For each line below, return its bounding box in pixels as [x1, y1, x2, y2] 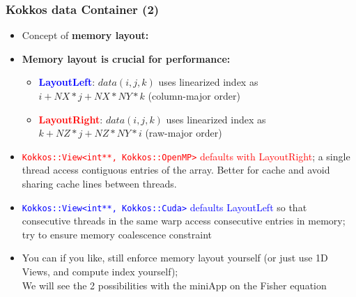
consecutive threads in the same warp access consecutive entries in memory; [22, 213, 346, 228]
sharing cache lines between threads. [22, 176, 177, 191]
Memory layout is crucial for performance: [22, 51, 231, 66]
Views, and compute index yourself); [22, 264, 178, 279]
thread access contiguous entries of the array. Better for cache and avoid [22, 162, 330, 177]
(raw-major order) [145, 125, 222, 140]
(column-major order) [148, 89, 240, 102]
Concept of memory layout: [22, 28, 149, 43]
